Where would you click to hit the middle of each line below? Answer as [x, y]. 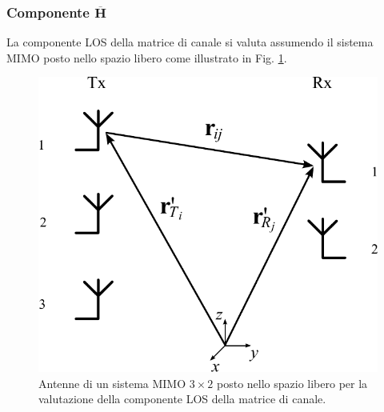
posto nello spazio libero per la [292, 383]
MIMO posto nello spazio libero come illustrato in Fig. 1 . [147, 57]
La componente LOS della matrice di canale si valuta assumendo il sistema [190, 42]
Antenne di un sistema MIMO [112, 383]
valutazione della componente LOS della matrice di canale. [182, 399]
